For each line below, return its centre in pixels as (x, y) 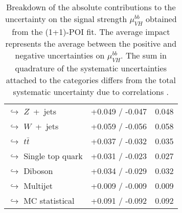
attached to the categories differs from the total (91, 80)
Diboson (38, 171)
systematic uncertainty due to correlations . (91, 92)
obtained (161, 19)
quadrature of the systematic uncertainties (91, 68)
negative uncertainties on (60, 55)
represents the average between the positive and (91, 44)
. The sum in (144, 55)
